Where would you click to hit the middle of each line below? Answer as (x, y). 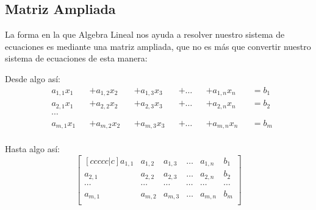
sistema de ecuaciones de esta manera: (76, 58)
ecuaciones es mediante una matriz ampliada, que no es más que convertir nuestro (158, 46)
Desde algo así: (33, 78)
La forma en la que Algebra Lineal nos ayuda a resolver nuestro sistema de (145, 34)
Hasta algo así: (32, 149)
